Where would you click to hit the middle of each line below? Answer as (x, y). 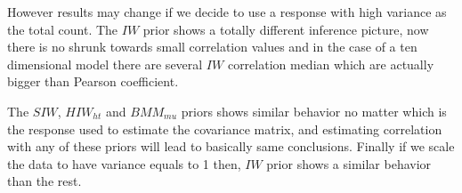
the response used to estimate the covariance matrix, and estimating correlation (225, 129)
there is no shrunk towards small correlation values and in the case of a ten (212, 47)
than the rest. (45, 181)
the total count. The (63, 29)
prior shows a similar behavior (349, 163)
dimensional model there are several (105, 64)
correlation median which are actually (331, 64)
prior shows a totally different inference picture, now (286, 29)
